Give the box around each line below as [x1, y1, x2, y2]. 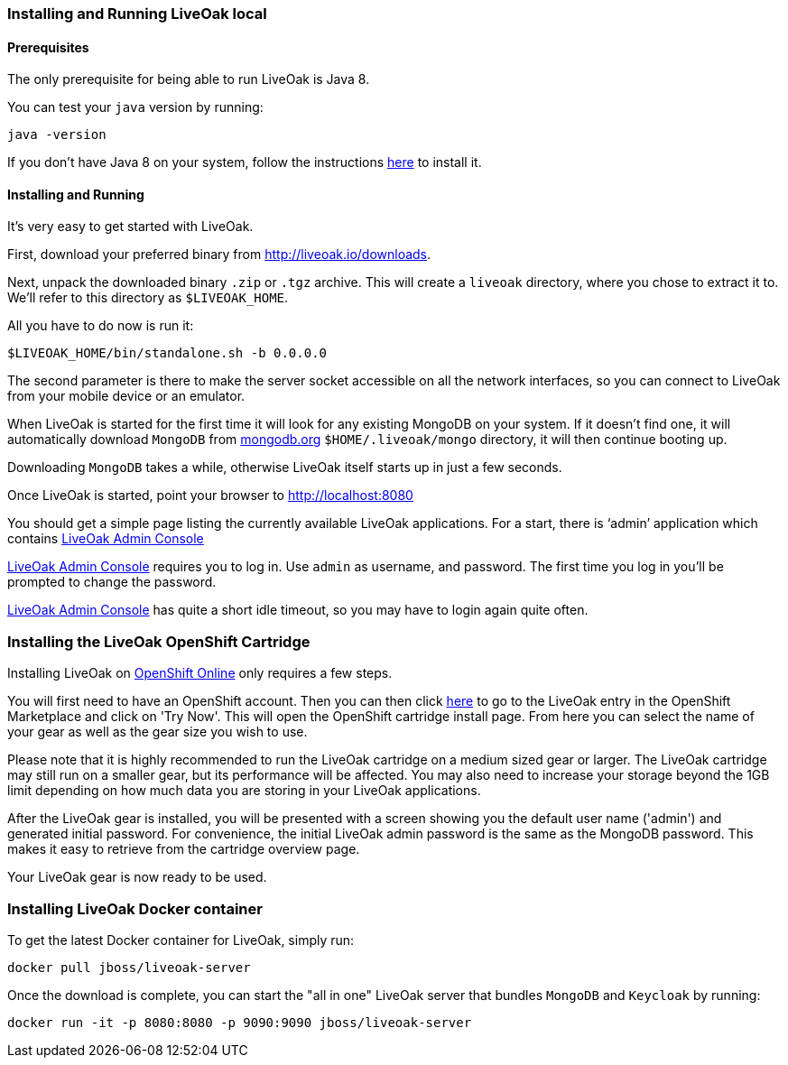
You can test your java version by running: [7, 99, 264, 116]
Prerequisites [7, 39, 89, 55]
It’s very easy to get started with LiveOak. [7, 218, 254, 235]
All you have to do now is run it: [7, 318, 194, 334]
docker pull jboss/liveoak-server [7, 959, 251, 975]
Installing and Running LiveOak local [7, 5, 267, 23]
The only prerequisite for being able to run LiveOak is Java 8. [7, 71, 370, 88]
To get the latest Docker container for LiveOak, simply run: [7, 931, 355, 948]
